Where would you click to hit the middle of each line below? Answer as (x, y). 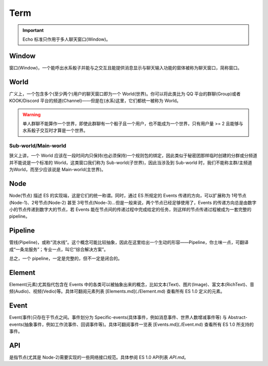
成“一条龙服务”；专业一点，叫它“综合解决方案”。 (59, 249)
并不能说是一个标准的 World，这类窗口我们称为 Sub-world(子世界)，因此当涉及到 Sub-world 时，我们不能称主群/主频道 (131, 162)
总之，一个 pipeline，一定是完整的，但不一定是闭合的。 (66, 258)
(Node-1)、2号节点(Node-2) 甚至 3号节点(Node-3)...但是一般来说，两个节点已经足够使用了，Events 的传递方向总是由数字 (133, 202)
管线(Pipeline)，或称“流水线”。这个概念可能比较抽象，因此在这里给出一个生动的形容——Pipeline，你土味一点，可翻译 (129, 243)
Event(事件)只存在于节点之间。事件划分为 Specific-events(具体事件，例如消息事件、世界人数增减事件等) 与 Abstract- (128, 317)
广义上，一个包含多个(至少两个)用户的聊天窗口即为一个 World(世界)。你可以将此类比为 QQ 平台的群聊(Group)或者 (125, 94)
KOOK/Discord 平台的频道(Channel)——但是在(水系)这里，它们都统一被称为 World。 (95, 101)
